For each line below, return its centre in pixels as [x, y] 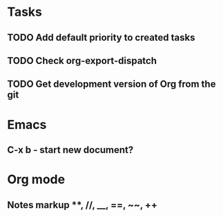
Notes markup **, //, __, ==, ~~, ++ [82, 205]
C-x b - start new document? [70, 150]
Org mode [36, 179]
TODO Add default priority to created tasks [101, 38]
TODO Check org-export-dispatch [82, 60]
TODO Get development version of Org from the [111, 84]
